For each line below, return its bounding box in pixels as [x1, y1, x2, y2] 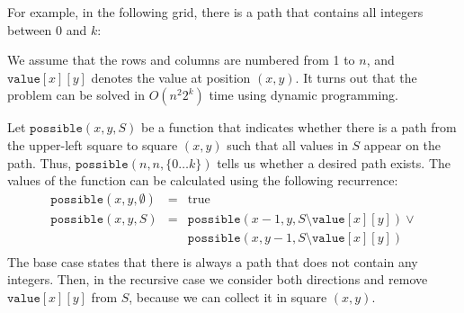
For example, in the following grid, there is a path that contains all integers [7, 3, 424, 21]
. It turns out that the [295, 67, 417, 86]
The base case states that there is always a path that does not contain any [7, 252, 418, 271]
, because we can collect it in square [129, 288, 327, 307]
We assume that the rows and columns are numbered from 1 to [7, 50, 355, 69]
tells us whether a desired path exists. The [217, 153, 451, 172]
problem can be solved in [7, 85, 145, 104]
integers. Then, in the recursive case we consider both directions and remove [7, 270, 428, 289]
